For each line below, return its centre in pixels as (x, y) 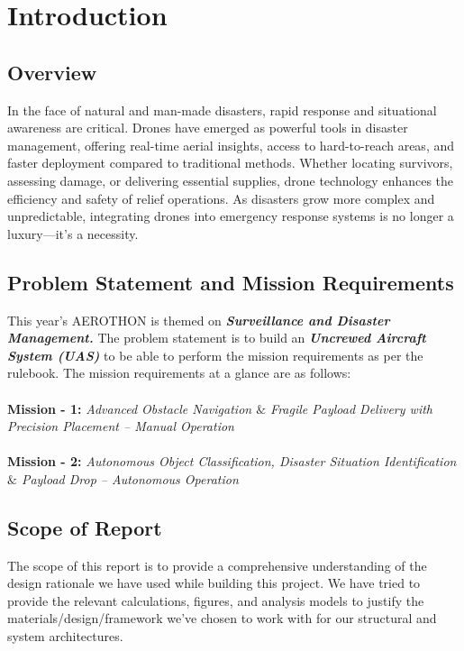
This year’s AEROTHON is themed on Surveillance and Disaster (199, 320)
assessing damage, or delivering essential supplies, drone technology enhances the (231, 180)
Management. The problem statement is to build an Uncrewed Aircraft (217, 338)
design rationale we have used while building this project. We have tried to (214, 583)
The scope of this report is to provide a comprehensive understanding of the (217, 565)
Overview (52, 72)
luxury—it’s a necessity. (73, 233)
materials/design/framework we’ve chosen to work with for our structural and (222, 618)
